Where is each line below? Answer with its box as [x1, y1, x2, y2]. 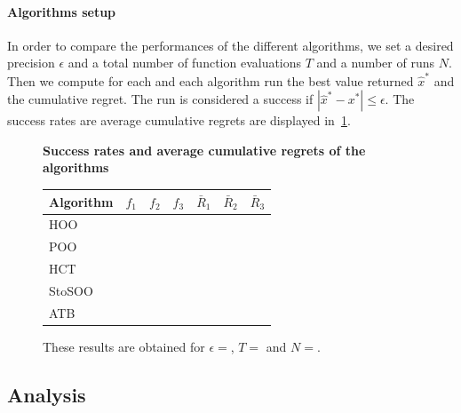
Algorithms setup [7, 2, 116, 20]
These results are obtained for [43, 337, 205, 355]
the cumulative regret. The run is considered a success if [7, 90, 314, 108]
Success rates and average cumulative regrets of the [43, 140, 366, 159]
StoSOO [49, 281, 93, 299]
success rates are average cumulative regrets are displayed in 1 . [7, 111, 351, 130]
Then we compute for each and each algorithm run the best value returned [7, 71, 414, 90]
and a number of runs [316, 53, 434, 72]
